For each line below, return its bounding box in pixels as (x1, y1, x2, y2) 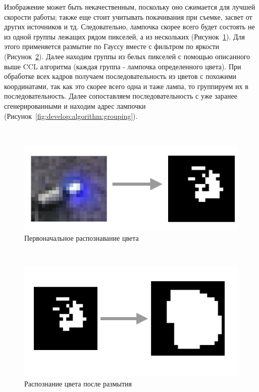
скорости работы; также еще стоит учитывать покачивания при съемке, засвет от (4, 11, 252, 22)
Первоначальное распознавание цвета (24, 233, 139, 243)
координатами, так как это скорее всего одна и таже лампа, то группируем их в (4, 80, 248, 91)
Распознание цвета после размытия (24, 378, 132, 388)
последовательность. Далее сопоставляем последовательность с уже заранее (4, 91, 237, 101)
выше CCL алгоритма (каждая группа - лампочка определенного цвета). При (4, 61, 241, 71)
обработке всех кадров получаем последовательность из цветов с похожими (4, 71, 236, 81)
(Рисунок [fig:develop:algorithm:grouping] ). (4, 110, 138, 121)
